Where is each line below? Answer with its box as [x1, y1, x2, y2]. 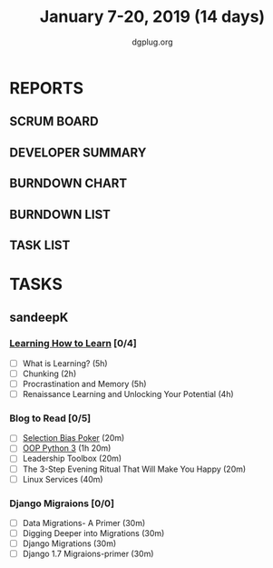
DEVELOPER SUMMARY [9, 144, 147, 160]
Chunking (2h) [22, 368, 77, 379]
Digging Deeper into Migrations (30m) [22, 527, 165, 538]
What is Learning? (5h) [22, 357, 108, 369]
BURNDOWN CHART [9, 175, 128, 192]
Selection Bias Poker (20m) [22, 433, 125, 443]
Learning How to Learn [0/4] [9, 337, 138, 350]
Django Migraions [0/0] [9, 497, 115, 510]
